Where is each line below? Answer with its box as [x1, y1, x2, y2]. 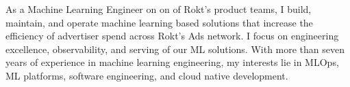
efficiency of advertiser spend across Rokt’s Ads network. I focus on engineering [5, 29, 339, 43]
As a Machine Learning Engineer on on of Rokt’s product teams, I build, [5, 2, 312, 16]
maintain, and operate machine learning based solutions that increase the [5, 15, 313, 29]
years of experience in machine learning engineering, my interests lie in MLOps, [5, 55, 339, 69]
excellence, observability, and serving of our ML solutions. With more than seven [5, 41, 345, 56]
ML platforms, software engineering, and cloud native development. [5, 68, 288, 82]
